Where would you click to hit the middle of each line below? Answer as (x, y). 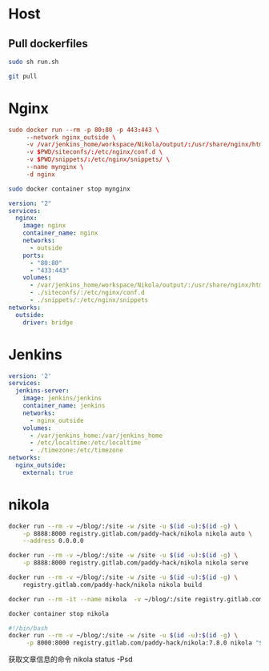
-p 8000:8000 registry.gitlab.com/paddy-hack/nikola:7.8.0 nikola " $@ (146, 643)
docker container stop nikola (59, 613)
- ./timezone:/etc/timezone (76, 450)
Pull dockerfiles (48, 44)
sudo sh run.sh (34, 62)
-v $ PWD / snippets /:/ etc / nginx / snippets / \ (98, 160)
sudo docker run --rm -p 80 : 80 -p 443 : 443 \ (84, 130)
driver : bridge (48, 322)
